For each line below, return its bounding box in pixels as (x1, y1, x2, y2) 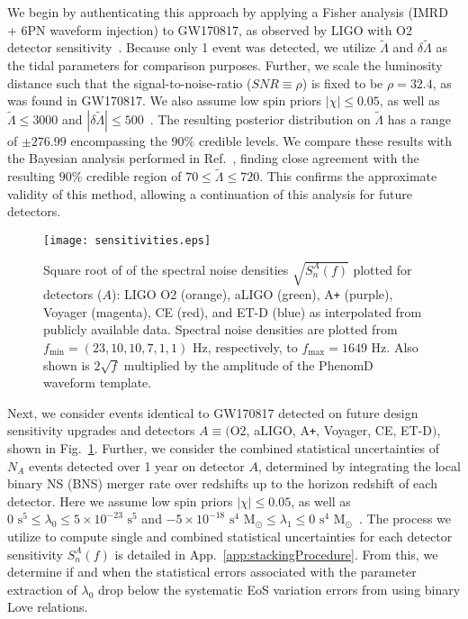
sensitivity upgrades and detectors (7, 421, 195, 440)
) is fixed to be (301, 73, 383, 92)
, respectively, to (207, 338, 298, 357)
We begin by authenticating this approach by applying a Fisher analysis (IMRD (7, 3, 448, 21)
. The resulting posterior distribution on (149, 109, 371, 128)
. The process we (359, 509, 452, 528)
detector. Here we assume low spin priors (7, 491, 233, 510)
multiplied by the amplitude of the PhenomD (123, 355, 373, 374)
